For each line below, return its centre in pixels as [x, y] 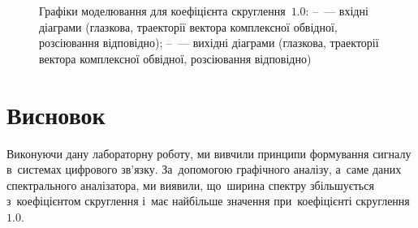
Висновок [56, 114]
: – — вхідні [337, 11]
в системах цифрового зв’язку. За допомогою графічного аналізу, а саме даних [204, 169]
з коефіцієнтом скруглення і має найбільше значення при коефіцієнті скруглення [208, 201]
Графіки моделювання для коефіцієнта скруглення [162, 11]
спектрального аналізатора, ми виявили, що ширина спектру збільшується [190, 185]
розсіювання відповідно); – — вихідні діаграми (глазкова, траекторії [209, 43]
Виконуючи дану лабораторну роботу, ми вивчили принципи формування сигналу [209, 153]
